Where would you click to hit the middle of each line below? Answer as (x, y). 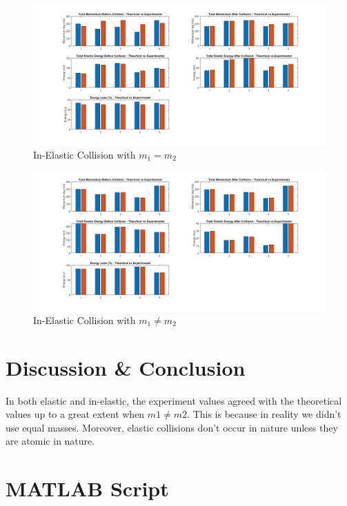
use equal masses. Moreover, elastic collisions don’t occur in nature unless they (172, 427)
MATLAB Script (87, 488)
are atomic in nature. (50, 441)
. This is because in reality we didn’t (264, 414)
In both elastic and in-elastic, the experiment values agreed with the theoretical (174, 400)
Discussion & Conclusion (126, 367)
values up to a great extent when (75, 414)
